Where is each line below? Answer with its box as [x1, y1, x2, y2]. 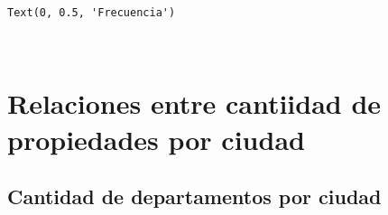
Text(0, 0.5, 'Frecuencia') [7, 6, 176, 19]
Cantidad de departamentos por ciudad [7, 182, 382, 210]
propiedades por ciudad [7, 120, 305, 157]
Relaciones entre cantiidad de [7, 85, 382, 122]
